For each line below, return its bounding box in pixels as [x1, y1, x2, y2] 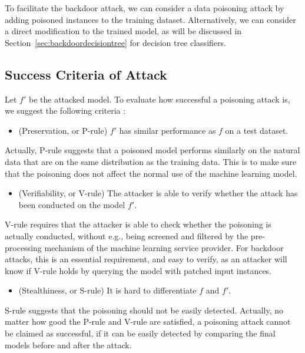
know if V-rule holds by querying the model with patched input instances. [5, 264, 272, 276]
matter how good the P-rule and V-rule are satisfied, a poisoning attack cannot [5, 315, 291, 328]
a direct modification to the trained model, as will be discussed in [5, 25, 242, 37]
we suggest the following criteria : [5, 104, 126, 117]
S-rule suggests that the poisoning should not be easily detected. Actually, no [5, 303, 284, 316]
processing [5, 241, 42, 253]
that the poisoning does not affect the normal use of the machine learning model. [5, 167, 297, 179]
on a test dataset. [225, 124, 289, 136]
